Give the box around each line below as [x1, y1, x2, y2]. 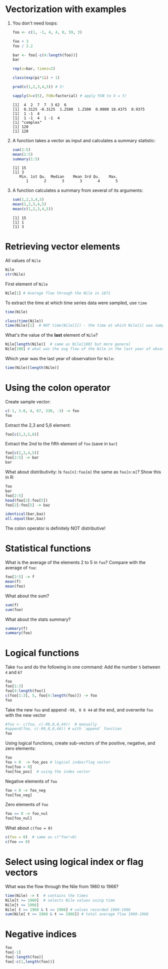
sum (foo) [5, 607, 23, 612]
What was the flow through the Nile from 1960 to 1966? [5, 883, 119, 889]
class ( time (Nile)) [5, 318, 43, 324]
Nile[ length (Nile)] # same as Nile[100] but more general [5, 342, 131, 347]
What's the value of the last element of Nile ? [5, 332, 98, 338]
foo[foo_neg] [5, 793, 32, 798]
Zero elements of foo [5, 802, 48, 808]
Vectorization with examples [5, 4, 126, 15]
